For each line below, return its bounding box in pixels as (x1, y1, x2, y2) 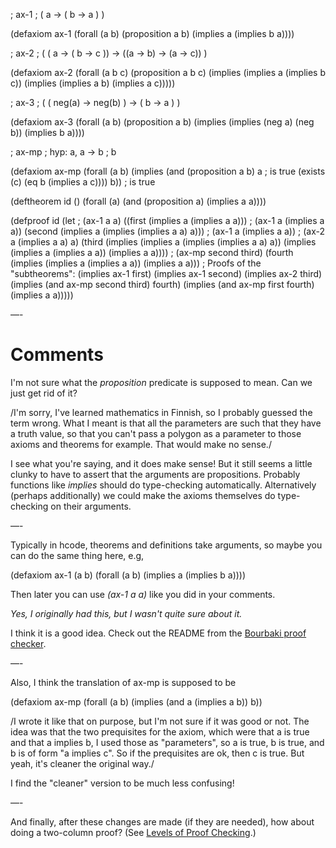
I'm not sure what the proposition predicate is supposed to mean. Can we (10, 376, 313, 388)
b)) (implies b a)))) (10, 127, 85, 138)
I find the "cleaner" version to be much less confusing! (10, 777, 235, 789)
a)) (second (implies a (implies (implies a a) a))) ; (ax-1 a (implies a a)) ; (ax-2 (10, 225, 325, 237)
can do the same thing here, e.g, (10, 549, 145, 561)
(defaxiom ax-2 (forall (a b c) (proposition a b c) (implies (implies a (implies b (10, 67, 326, 78)
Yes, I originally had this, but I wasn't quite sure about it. (10, 607, 243, 619)
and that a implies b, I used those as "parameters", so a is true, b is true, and (10, 736, 325, 748)
